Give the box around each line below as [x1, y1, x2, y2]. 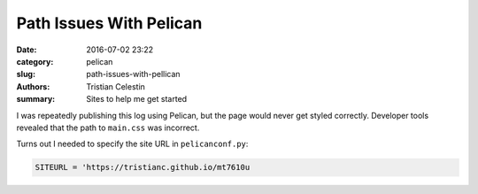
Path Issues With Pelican [16, 13, 203, 33]
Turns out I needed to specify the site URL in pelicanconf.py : [16, 138, 249, 150]
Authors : [16, 81, 50, 92]
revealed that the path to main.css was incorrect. [16, 122, 200, 133]
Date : [16, 44, 37, 55]
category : [16, 56, 54, 66]
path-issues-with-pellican [86, 69, 181, 80]
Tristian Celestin [86, 81, 146, 92]
